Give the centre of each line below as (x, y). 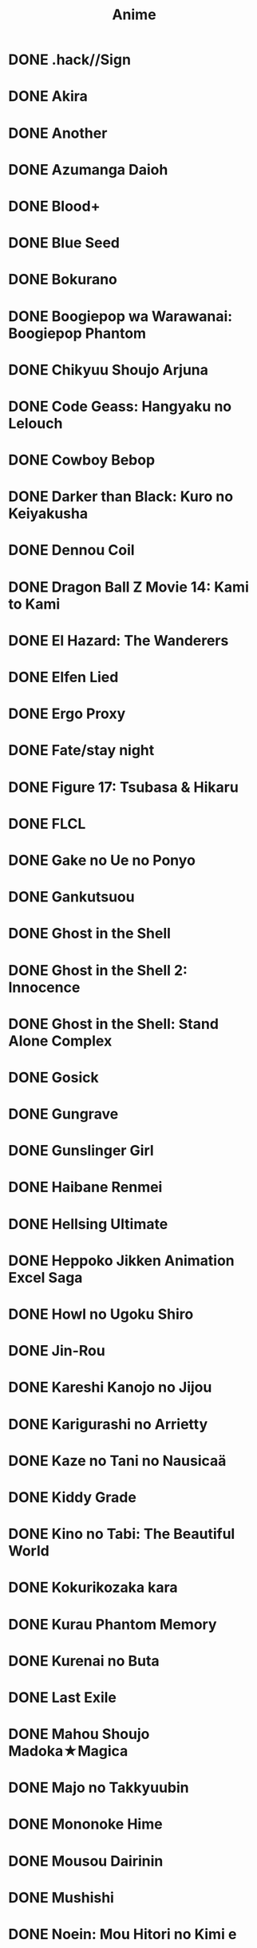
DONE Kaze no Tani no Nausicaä (117, 1461)
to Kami (34, 604)
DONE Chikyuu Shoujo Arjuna (109, 370)
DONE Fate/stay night (81, 751)
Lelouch (36, 423)
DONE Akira (48, 96)
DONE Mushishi (61, 1897)
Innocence (44, 987)
